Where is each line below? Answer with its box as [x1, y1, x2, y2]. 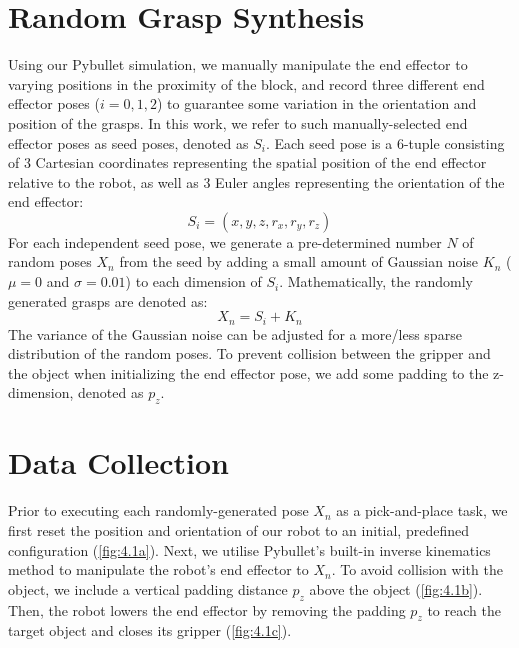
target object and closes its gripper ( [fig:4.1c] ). [8, 620, 292, 641]
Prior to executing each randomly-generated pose [8, 500, 309, 521]
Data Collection [8, 442, 229, 483]
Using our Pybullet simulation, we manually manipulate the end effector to [8, 54, 468, 75]
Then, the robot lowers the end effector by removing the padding [8, 599, 406, 620]
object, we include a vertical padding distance [8, 578, 288, 599]
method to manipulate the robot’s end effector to [8, 559, 309, 580]
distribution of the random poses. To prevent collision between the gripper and [8, 343, 491, 364]
